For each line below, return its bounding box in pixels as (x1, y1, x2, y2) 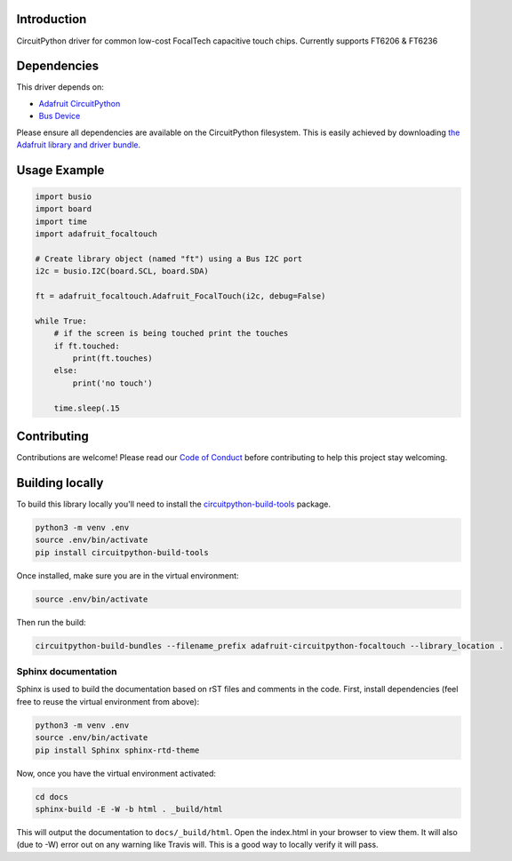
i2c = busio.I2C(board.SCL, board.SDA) (35, 267, 209, 276)
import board (35, 204, 92, 214)
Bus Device (38, 111, 81, 122)
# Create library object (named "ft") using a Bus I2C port (35, 253, 303, 264)
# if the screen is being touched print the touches (53, 329, 289, 339)
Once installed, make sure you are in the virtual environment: (16, 570, 239, 581)
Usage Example (16, 163, 105, 178)
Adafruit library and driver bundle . (16, 139, 141, 150)
